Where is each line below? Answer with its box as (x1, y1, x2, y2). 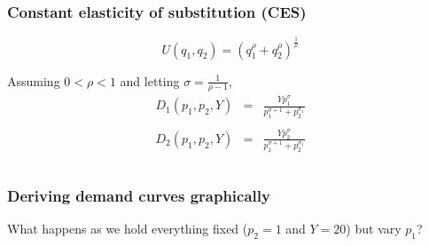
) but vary (346, 219, 402, 238)
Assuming (7, 71, 60, 90)
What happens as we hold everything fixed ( (7, 219, 248, 238)
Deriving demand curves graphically (7, 184, 270, 206)
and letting (120, 71, 180, 90)
